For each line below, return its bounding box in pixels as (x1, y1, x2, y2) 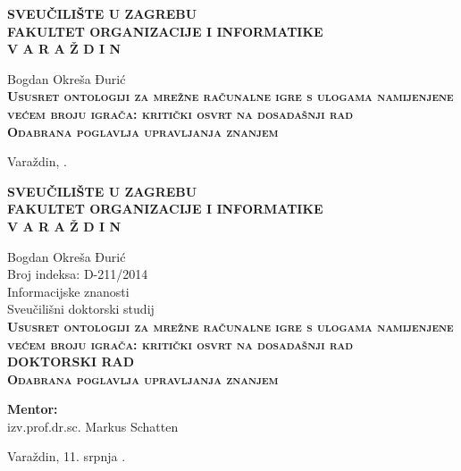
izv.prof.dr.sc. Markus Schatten (7, 416, 179, 435)
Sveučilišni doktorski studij (7, 299, 155, 318)
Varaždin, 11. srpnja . (7, 447, 126, 466)
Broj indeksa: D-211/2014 (7, 265, 148, 283)
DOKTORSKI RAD (7, 352, 135, 371)
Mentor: (7, 400, 58, 418)
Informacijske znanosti (7, 282, 130, 300)
